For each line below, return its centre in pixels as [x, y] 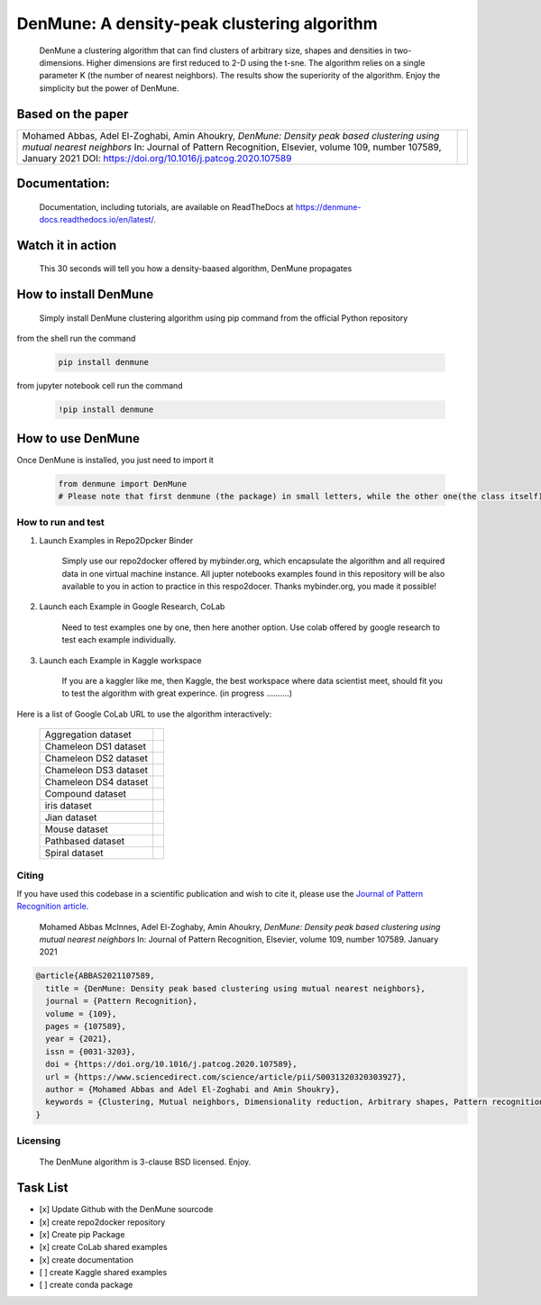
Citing [30, 876]
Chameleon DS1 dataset [95, 746]
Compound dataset [85, 794]
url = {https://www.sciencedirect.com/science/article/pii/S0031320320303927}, [226, 1077]
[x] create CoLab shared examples [103, 1247]
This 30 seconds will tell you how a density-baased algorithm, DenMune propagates [196, 269]
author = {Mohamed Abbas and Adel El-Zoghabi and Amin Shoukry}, [193, 1089]
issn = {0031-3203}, [91, 1051]
